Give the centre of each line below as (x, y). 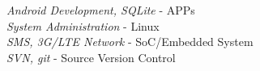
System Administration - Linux (83, 25)
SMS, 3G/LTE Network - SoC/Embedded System (130, 42)
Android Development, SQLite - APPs (101, 10)
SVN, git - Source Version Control (91, 57)
